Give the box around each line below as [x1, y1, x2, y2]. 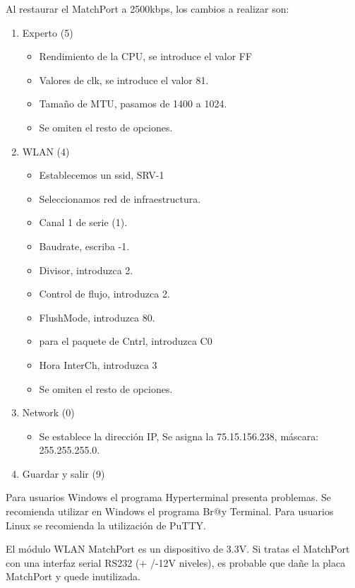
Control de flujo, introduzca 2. [39, 286, 170, 301]
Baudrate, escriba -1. [39, 238, 130, 253]
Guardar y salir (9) [22, 466, 105, 481]
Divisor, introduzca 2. [39, 262, 133, 277]
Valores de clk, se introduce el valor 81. [39, 72, 209, 87]
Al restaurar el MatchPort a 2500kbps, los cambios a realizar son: [6, 1, 289, 16]
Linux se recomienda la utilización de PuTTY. [6, 517, 207, 532]
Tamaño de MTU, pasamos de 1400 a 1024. [39, 96, 227, 111]
